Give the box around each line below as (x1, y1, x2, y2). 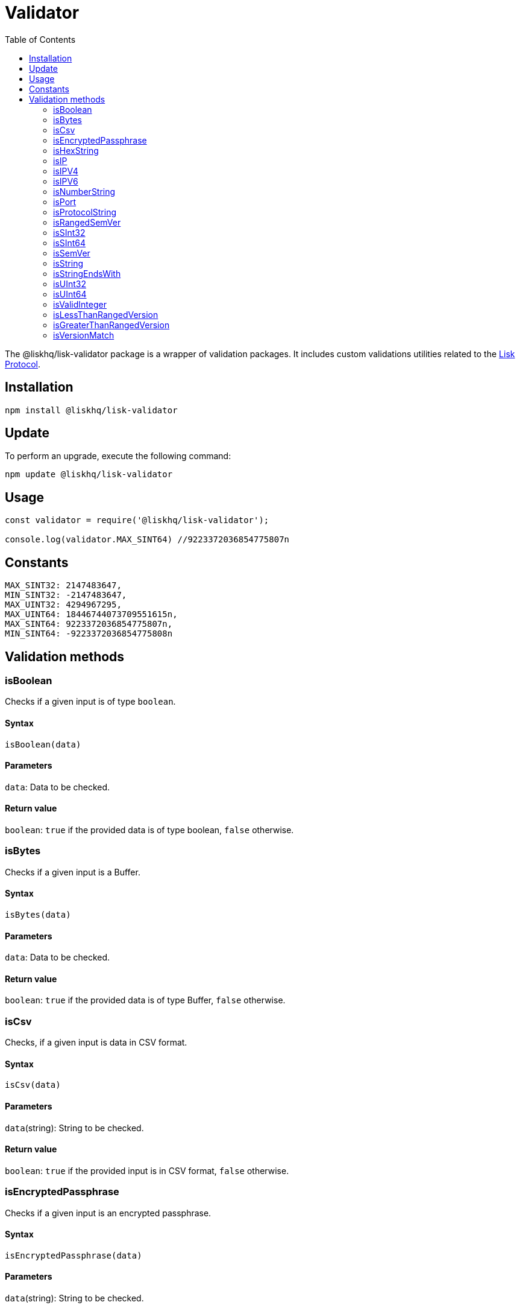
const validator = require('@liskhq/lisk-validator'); (5, 515, 269, 525)
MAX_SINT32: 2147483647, (5, 580, 122, 591)
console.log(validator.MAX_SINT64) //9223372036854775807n (5, 535, 290, 545)
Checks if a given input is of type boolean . (5, 696, 176, 707)
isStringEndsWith (53, 268, 121, 279)
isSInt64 (53, 237, 86, 248)
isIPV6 (53, 176, 78, 186)
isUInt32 (53, 278, 86, 289)
